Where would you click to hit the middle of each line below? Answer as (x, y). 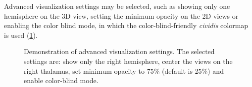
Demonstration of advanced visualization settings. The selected (119, 51)
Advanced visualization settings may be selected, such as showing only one (117, 6)
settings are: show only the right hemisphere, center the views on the (128, 61)
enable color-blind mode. (61, 80)
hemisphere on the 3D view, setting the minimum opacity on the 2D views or (121, 15)
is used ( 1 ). (21, 35)
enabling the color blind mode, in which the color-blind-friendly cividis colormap (126, 25)
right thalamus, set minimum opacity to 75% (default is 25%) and (124, 71)
